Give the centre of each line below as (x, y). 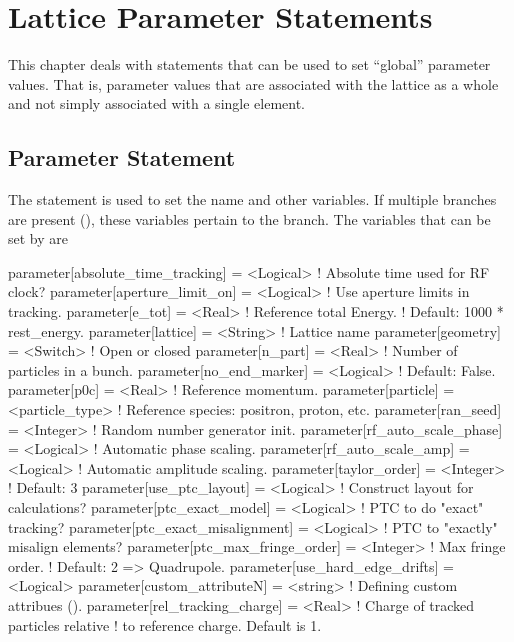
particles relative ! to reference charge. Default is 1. (165, 624)
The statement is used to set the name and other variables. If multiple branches (252, 199)
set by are (38, 238)
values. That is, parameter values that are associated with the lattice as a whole (253, 83)
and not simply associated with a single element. (157, 103)
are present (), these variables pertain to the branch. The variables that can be (249, 218)
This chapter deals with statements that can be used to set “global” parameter (249, 64)
